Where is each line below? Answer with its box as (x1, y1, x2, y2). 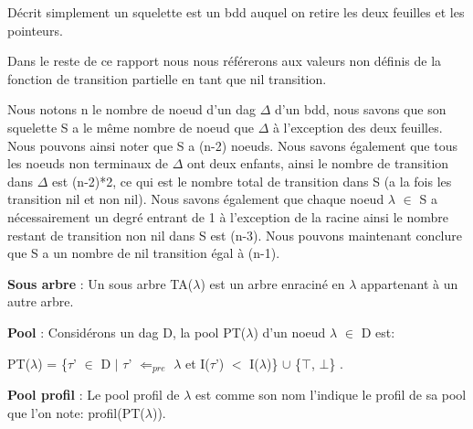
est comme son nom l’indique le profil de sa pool (195, 384, 467, 403)
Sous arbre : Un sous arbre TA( (7, 273, 194, 293)
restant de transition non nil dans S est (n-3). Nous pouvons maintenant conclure (7, 225, 462, 244)
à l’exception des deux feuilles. (272, 117, 443, 136)
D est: (361, 322, 395, 341)
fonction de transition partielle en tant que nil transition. (7, 69, 327, 88)
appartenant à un (361, 273, 458, 293)
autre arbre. (7, 292, 74, 311)
